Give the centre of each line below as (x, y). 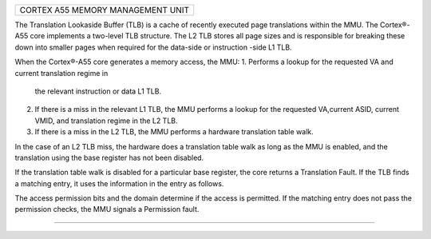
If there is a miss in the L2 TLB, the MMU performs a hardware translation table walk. (174, 132)
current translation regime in (61, 73)
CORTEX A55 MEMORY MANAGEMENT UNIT (104, 10)
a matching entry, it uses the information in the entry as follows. (119, 183)
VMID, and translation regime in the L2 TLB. (107, 121)
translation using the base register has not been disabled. (109, 157)
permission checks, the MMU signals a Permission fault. (107, 209)
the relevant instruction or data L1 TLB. (98, 91)
